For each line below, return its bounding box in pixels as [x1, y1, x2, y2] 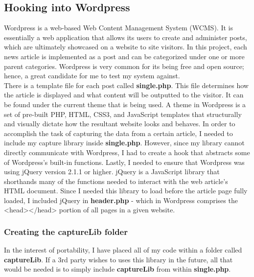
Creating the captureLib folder [4, 226, 128, 237]
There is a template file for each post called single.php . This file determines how [4, 80, 249, 90]
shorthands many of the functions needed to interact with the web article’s [4, 176, 228, 186]
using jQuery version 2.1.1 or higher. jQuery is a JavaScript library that [4, 166, 220, 177]
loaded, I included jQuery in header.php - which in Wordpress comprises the [4, 195, 238, 205]
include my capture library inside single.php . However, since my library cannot [4, 138, 245, 148]
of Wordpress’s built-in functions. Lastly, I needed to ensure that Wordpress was [4, 157, 245, 167]
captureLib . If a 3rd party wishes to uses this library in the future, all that [4, 254, 233, 264]
